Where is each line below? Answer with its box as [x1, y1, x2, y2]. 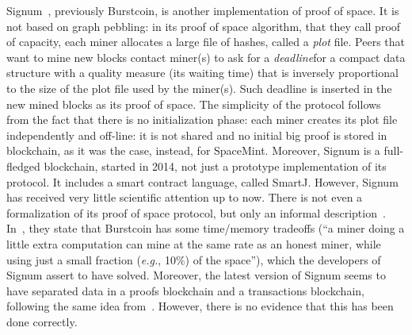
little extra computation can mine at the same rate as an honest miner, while [6, 235, 381, 252]
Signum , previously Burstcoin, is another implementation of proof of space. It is [6, 2, 399, 18]
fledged [6, 157, 40, 174]
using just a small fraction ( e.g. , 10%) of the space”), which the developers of [6, 251, 381, 268]
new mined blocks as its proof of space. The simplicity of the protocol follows [6, 95, 381, 112]
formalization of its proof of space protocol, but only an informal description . [6, 204, 386, 221]
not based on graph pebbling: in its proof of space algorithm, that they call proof [6, 17, 401, 34]
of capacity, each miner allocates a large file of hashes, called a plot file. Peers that [6, 33, 406, 50]
